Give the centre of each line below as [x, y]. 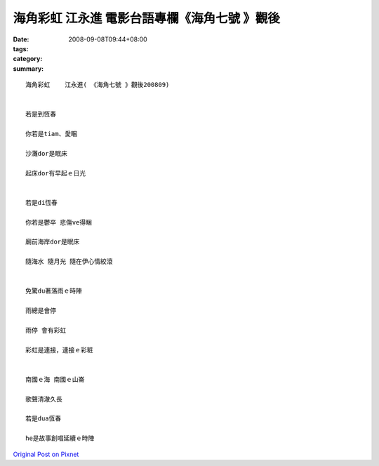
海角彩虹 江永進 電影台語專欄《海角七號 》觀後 [146, 18]
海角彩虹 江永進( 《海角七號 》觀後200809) [98, 85]
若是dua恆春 [44, 419]
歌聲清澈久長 [44, 399]
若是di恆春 [41, 202]
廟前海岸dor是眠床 [53, 242]
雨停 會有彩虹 [46, 330]
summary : [28, 68]
